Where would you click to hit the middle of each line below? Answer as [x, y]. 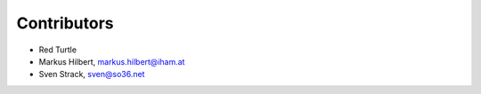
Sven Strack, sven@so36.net [92, 74]
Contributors [65, 23]
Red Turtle [58, 50]
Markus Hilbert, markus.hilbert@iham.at [112, 61]
